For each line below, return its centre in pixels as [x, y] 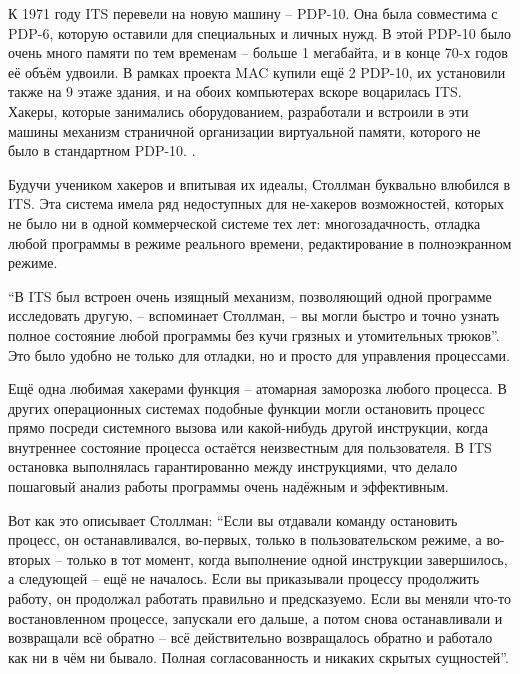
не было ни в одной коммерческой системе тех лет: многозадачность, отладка [244, 222]
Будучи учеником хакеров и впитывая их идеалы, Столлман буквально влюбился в [259, 183]
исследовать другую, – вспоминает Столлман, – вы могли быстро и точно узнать [254, 315]
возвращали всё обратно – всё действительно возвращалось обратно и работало [250, 637]
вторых [29, 558]
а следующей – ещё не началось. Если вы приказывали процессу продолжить [244, 578]
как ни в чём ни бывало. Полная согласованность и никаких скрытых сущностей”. [258, 656]
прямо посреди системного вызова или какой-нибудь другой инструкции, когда [248, 427]
